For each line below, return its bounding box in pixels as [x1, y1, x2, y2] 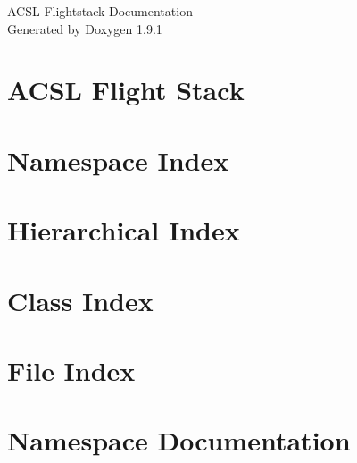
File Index [7, 351, 136, 388]
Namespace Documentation [7, 422, 351, 459]
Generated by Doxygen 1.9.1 [7, 19, 162, 38]
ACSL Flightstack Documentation [7, 2, 193, 20]
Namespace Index [7, 141, 229, 178]
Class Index [7, 282, 154, 318]
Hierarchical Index [7, 212, 240, 248]
